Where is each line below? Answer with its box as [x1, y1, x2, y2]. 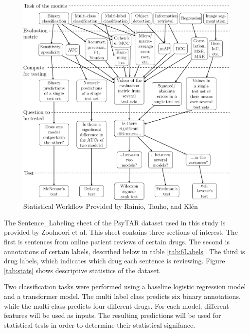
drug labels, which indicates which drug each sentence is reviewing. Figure [4, 256, 225, 266]
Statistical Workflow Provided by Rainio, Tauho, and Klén [23, 201, 198, 211]
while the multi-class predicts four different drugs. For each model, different [4, 300, 229, 311]
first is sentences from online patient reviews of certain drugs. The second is [4, 236, 230, 246]
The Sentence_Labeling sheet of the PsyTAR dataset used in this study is [4, 217, 226, 227]
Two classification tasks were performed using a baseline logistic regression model [4, 281, 246, 292]
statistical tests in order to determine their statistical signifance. [4, 319, 196, 330]
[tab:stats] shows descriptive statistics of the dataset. [4, 265, 161, 275]
